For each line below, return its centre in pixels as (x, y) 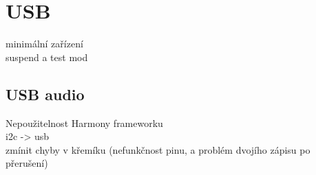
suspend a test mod (47, 57)
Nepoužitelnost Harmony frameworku (84, 122)
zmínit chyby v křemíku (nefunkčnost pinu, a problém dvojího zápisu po (158, 149)
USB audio (45, 94)
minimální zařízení (44, 44)
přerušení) (27, 163)
